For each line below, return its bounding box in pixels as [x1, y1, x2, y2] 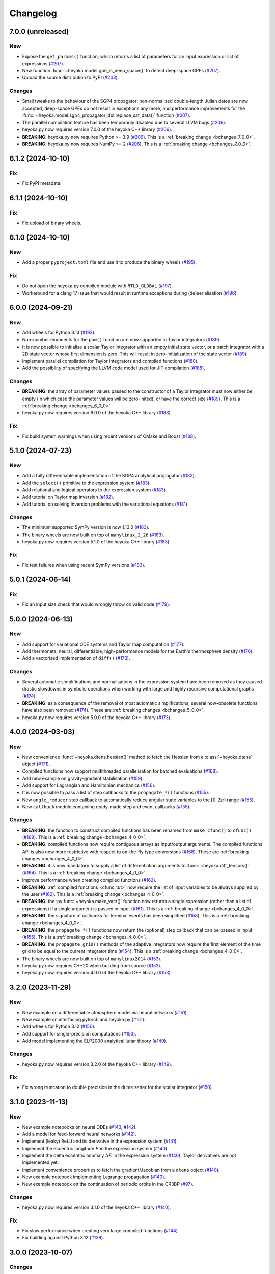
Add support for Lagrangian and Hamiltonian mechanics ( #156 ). [22, 782, 156, 788]
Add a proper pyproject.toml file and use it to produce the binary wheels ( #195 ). [22, 259, 197, 266]
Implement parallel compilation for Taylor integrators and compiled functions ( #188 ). [22, 358, 199, 364]
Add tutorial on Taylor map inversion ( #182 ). [22, 494, 115, 500]
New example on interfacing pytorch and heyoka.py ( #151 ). [22, 1016, 146, 1022]
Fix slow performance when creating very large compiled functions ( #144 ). [22, 1227, 179, 1233]
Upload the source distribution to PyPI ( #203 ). [22, 74, 119, 81]
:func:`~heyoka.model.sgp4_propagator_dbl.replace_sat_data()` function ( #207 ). [22, 112, 191, 118]
